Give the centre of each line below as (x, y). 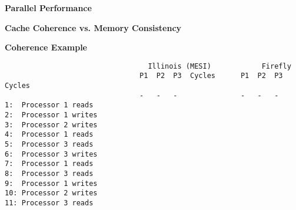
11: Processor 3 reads (49, 203)
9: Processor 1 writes (51, 183)
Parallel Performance (48, 8)
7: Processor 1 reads (49, 164)
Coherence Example (46, 47)
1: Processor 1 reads (49, 105)
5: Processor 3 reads (49, 145)
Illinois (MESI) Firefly (219, 66)
